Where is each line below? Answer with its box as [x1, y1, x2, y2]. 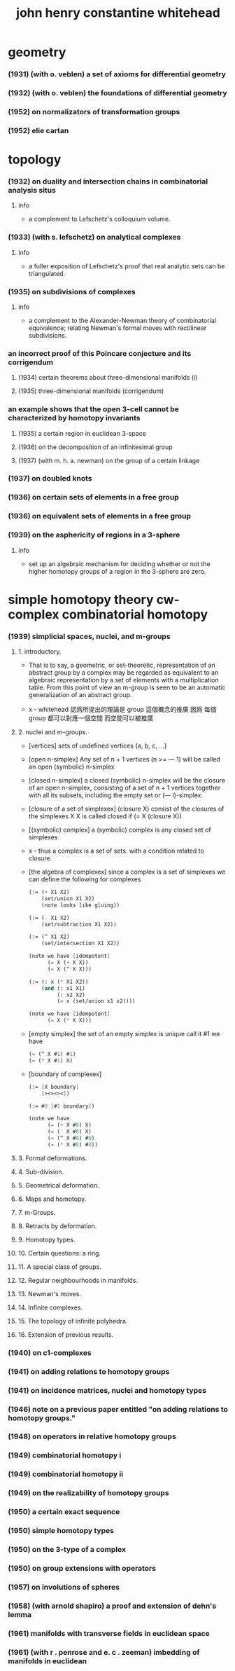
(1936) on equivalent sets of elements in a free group [8, 511, 192, 521]
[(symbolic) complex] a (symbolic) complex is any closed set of [28, 825, 212, 834]
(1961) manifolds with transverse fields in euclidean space [8, 1628, 211, 1638]
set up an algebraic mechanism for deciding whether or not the [28, 559, 211, 568]
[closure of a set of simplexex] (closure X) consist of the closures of [28, 804, 225, 813]
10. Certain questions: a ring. [17, 1249, 101, 1257]
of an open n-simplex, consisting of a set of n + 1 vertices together [28, 783, 221, 792]
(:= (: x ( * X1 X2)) [28, 978, 89, 985]
